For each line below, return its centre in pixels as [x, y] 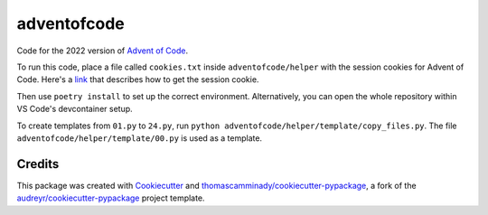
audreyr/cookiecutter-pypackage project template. [111, 198]
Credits [38, 164]
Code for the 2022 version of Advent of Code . [103, 51]
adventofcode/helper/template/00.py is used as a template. [139, 138]
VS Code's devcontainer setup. [75, 109]
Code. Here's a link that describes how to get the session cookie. [138, 79]
